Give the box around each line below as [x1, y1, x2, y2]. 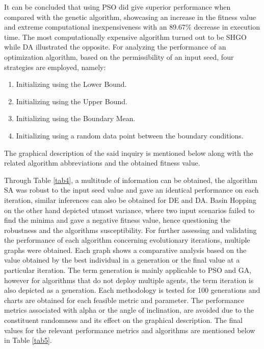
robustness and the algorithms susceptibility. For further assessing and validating [4, 224, 257, 235]
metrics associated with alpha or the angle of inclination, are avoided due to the [4, 305, 254, 315]
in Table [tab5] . [4, 335, 52, 345]
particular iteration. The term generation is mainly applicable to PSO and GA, [4, 265, 252, 275]
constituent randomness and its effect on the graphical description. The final [4, 315, 243, 325]
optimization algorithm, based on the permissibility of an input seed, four [4, 51, 234, 62]
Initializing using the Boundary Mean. [16, 113, 136, 124]
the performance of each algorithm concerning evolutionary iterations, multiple [4, 235, 250, 245]
